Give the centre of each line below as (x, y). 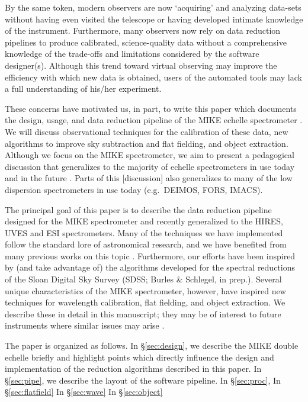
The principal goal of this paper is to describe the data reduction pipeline (138, 209)
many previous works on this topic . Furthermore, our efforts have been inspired (150, 255)
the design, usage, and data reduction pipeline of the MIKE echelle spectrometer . (154, 120)
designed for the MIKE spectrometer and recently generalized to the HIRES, (144, 221)
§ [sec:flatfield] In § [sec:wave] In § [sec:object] (84, 392)
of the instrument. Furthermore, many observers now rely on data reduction (143, 30)
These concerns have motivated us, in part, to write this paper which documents (151, 108)
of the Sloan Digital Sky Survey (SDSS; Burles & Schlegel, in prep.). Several (143, 279)
